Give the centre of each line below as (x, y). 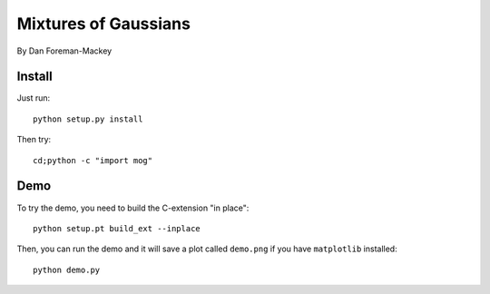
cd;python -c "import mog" (93, 160)
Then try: (34, 140)
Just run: (34, 98)
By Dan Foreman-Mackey (64, 51)
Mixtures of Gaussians (103, 24)
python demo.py (67, 269)
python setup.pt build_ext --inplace (117, 228)
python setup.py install (88, 119)
